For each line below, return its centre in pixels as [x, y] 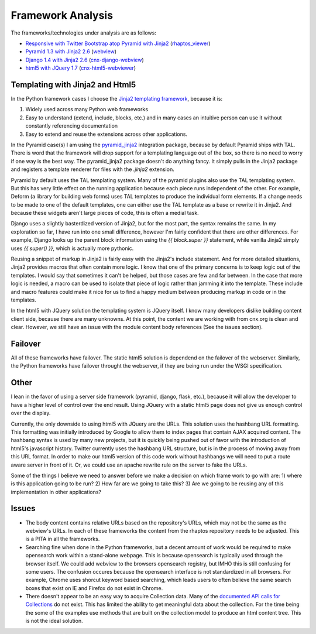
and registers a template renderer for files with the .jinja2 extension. [93, 169]
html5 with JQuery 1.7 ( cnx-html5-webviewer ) [81, 68]
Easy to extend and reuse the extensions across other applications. [106, 134]
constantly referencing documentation [72, 126]
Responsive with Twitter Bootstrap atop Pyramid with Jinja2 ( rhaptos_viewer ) [118, 43]
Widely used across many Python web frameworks [87, 109]
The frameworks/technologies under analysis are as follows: [83, 33]
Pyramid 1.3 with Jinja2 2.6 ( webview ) [71, 52]
